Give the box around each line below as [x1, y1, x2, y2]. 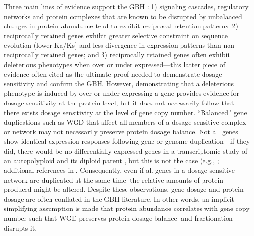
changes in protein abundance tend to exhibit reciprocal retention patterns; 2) [4, 21, 238, 31]
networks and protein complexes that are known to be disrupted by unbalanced [4, 11, 242, 21]
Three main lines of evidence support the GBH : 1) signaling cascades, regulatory [4, 1, 249, 11]
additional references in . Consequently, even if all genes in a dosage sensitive [4, 165, 235, 175]
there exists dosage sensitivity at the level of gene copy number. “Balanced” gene [4, 107, 247, 117]
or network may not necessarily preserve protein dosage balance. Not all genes [4, 126, 238, 136]
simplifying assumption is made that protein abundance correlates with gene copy [4, 203, 250, 213]
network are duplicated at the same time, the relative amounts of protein [4, 174, 224, 184]
